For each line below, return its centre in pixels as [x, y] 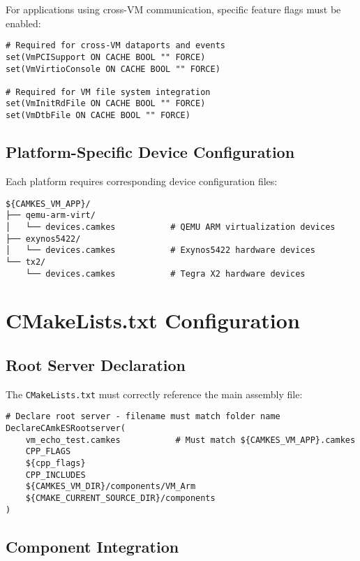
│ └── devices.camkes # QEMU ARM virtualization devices [171, 227]
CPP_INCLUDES [55, 475]
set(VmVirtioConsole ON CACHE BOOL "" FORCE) [113, 69]
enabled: [23, 23]
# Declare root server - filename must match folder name [143, 417]
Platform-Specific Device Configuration [150, 152]
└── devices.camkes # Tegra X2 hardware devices [165, 274]
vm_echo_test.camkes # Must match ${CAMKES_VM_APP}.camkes [190, 440]
